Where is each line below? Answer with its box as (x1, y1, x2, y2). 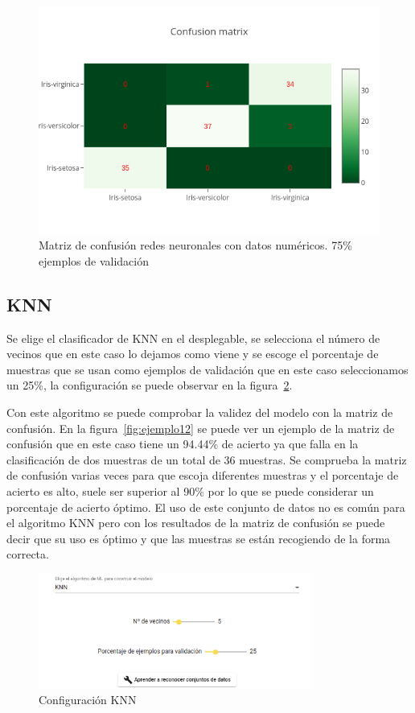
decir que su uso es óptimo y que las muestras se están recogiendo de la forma (6, 530, 391, 546)
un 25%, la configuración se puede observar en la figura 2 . (6, 377, 293, 394)
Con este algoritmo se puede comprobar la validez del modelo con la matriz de (6, 404, 393, 421)
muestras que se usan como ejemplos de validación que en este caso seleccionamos (6, 361, 409, 377)
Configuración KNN (39, 691, 137, 708)
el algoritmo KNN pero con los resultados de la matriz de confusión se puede (6, 514, 385, 531)
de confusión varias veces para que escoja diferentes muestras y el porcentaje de (6, 467, 399, 484)
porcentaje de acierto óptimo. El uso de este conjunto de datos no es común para (6, 498, 405, 515)
